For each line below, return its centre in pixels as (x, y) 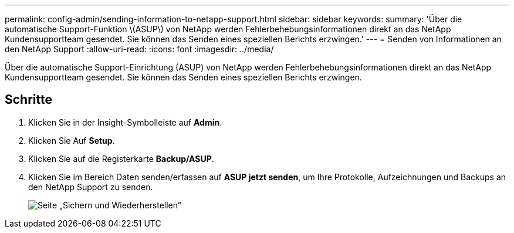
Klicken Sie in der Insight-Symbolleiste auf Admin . (125, 122)
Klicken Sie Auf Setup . (72, 140)
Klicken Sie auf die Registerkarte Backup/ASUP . (121, 158)
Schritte (28, 100)
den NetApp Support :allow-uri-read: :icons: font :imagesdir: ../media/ (139, 49)
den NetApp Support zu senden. (91, 187)
